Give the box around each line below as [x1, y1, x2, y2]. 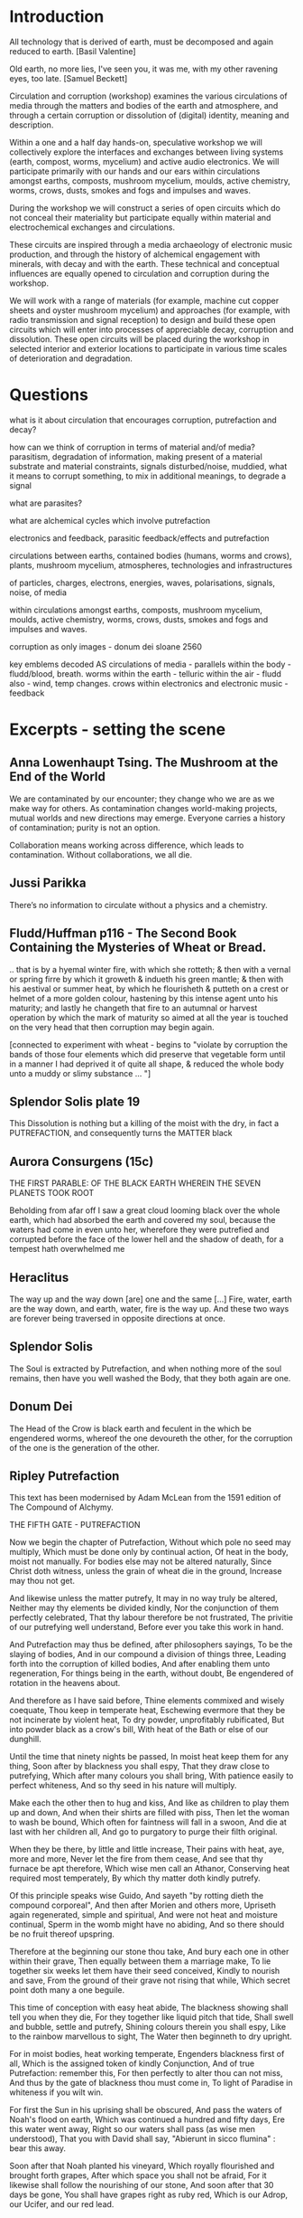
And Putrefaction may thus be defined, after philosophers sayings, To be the [9, 1639, 293, 1650]
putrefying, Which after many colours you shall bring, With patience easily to [9, 1770, 294, 1781]
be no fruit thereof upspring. [9, 1929, 115, 1939]
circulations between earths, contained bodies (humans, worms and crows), [9, 550, 292, 561]
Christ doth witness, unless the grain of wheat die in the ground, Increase [9, 1566, 282, 1577]
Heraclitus [9, 1269, 69, 1285]
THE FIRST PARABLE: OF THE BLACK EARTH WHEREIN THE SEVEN [9, 1178, 262, 1189]
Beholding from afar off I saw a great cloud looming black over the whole [9, 1205, 280, 1216]
